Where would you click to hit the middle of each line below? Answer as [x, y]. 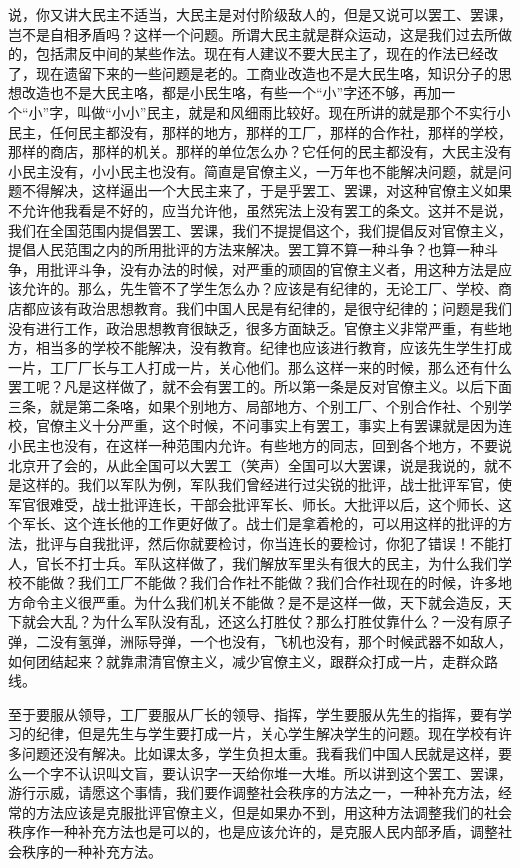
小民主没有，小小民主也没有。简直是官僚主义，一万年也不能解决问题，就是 [253, 170]
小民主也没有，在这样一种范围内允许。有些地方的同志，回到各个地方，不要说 [260, 445]
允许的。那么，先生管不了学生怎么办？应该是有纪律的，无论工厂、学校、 [259, 288]
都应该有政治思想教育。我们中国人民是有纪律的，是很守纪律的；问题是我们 [266, 307]
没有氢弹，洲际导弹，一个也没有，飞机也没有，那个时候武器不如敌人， [280, 641]
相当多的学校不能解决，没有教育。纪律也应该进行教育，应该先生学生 [259, 347]
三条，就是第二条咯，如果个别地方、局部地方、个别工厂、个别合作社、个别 [253, 405]
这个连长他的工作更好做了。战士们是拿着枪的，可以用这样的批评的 [280, 523]
